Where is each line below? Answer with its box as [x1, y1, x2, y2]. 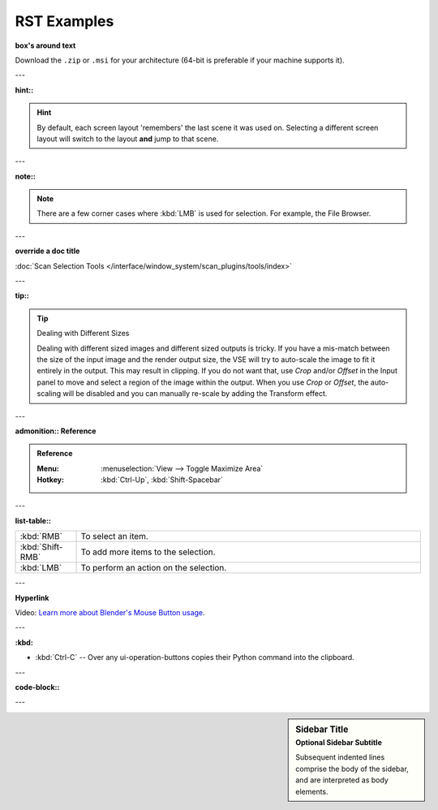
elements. [295, 786, 328, 796]
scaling [36, 389, 62, 399]
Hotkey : [36, 475, 65, 485]
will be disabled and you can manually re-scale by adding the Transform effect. [62, 389, 328, 399]
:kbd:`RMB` [19, 531, 62, 542]
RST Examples [15, 12, 114, 30]
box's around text [15, 41, 76, 50]
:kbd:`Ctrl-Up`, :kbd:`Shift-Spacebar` [101, 475, 223, 485]
